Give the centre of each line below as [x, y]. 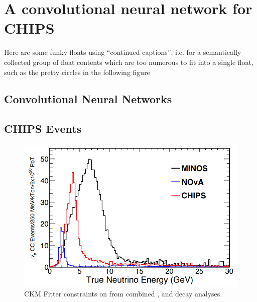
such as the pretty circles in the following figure [77, 72]
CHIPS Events [43, 129]
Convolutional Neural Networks [88, 99]
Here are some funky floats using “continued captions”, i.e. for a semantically [123, 52]
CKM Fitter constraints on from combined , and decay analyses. [123, 294]
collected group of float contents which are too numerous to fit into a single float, [129, 62]
